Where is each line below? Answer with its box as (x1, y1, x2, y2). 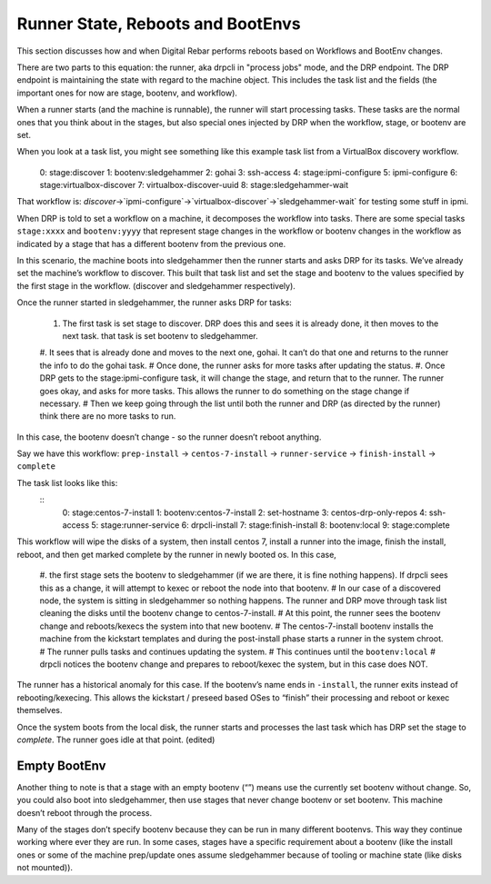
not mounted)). (16, 862, 73, 873)
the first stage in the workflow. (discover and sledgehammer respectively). (16, 280, 296, 291)
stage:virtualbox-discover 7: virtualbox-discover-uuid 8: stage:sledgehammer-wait (39, 180, 349, 191)
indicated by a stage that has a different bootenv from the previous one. (16, 238, 286, 249)
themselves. (16, 705, 63, 716)
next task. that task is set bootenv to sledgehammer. (62, 330, 258, 341)
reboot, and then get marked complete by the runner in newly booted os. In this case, (16, 549, 336, 560)
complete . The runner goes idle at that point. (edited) (16, 734, 215, 745)
